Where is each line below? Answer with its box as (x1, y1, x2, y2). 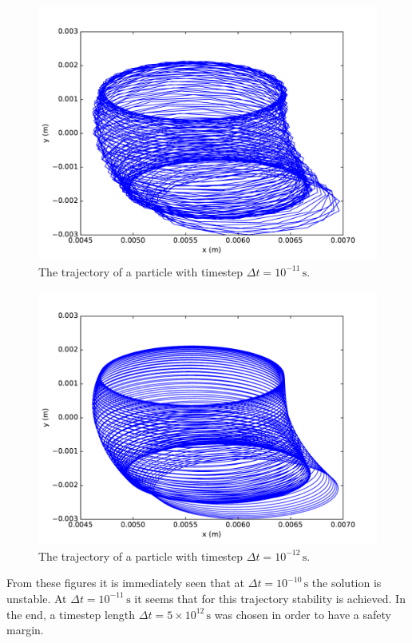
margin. (6, 621, 44, 638)
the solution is (311, 574, 382, 591)
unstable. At (6, 589, 67, 606)
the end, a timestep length (6, 605, 136, 622)
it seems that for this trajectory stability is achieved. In (134, 589, 406, 606)
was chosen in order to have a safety (214, 605, 391, 622)
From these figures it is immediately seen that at (6, 574, 245, 591)
